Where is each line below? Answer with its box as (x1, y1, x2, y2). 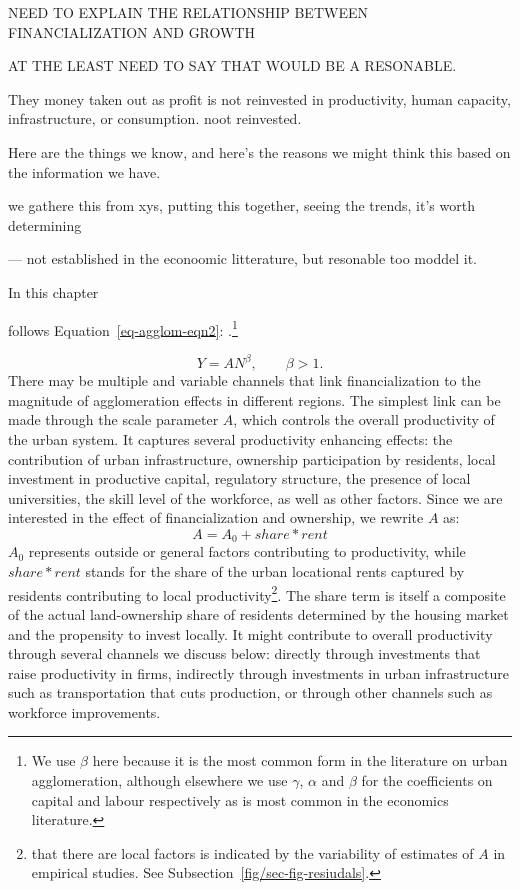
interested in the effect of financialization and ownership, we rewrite (8, 507, 424, 528)
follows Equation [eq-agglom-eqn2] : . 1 (8, 316, 238, 340)
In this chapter (8, 281, 99, 302)
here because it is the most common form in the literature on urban (92, 750, 508, 771)
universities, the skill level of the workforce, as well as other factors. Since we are (8, 487, 503, 508)
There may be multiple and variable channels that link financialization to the (8, 370, 481, 391)
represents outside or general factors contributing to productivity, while (28, 541, 466, 562)
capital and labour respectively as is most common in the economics (31, 789, 449, 810)
